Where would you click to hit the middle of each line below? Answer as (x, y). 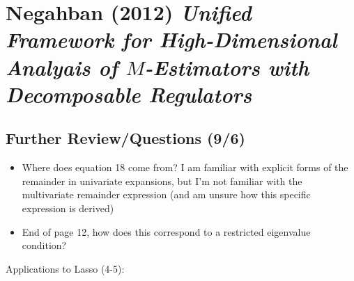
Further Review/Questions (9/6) (125, 138)
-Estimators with (227, 67)
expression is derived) (68, 208)
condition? (44, 245)
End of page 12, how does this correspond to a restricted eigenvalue (166, 231)
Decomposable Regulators (129, 94)
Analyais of (62, 67)
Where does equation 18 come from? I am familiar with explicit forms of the (185, 167)
